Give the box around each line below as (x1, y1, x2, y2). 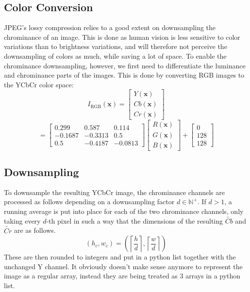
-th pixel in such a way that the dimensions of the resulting (46, 215, 223, 226)
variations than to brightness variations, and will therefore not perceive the (4, 41, 227, 51)
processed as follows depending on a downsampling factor (4, 196, 175, 207)
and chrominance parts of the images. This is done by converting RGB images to (4, 70, 245, 80)
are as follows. (14, 225, 56, 235)
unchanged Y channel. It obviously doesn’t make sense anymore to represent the (4, 261, 243, 271)
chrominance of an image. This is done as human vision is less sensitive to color (4, 32, 240, 42)
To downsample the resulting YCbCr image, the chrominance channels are (4, 187, 225, 197)
